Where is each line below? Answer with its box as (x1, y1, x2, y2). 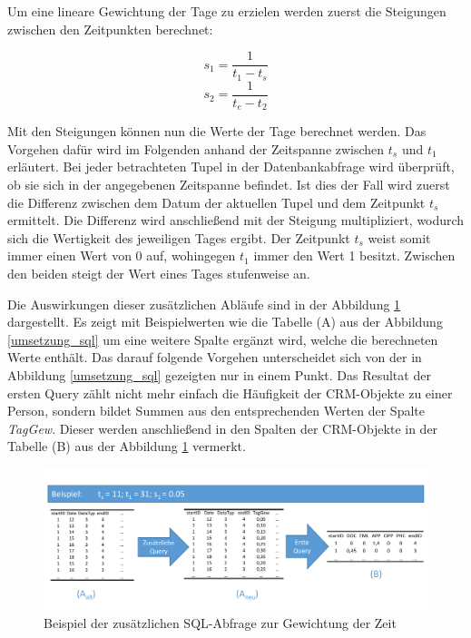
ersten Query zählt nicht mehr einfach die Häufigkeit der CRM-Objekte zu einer (7, 383, 453, 402)
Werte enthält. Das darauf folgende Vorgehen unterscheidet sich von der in (7, 348, 422, 367)
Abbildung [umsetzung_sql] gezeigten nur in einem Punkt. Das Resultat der (7, 365, 431, 384)
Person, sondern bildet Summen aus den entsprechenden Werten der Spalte (7, 401, 425, 420)
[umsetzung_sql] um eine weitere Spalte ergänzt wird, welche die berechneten (7, 329, 438, 348)
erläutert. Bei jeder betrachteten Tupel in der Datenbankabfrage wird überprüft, (7, 157, 455, 176)
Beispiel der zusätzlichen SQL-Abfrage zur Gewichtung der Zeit (44, 613, 397, 633)
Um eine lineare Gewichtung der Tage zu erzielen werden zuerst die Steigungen (7, 2, 446, 20)
